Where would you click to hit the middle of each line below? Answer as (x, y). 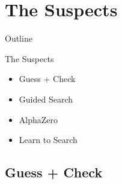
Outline (19, 38)
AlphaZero (38, 119)
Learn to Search (48, 140)
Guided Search (46, 99)
